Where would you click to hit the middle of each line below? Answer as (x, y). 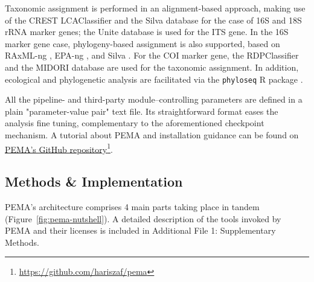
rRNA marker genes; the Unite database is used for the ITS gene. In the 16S (147, 32)
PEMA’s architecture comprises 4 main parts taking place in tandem (132, 207)
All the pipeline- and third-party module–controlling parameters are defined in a (154, 99)
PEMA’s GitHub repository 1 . (59, 148)
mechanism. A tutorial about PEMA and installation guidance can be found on (152, 135)
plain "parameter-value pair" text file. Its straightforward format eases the (142, 111)
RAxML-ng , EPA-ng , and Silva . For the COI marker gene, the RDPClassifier (152, 55)
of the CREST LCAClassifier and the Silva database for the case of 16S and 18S (153, 20)
